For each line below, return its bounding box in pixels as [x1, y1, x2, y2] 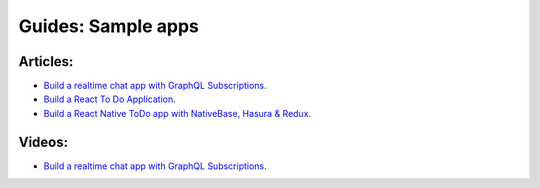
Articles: [18, 53, 74, 70]
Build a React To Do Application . [43, 93, 176, 105]
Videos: [18, 133, 69, 150]
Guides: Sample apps [18, 15, 199, 37]
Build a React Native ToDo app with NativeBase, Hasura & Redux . [43, 107, 312, 119]
